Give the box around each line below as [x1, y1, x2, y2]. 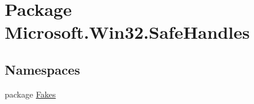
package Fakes [5, 88, 56, 100]
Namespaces [5, 60, 80, 78]
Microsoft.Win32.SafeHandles [5, 20, 250, 44]
